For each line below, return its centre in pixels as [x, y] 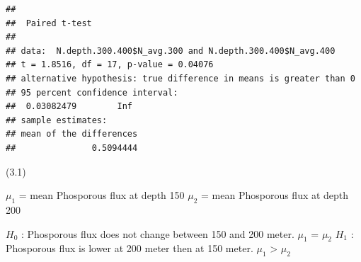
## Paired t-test [49, 23]
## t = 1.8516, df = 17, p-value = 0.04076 [110, 65]
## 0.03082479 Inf [69, 107]
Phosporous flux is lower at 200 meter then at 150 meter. [130, 248]
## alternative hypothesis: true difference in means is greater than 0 [180, 78]
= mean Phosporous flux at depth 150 [102, 195]
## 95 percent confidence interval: [92, 92]
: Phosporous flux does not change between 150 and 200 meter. [157, 233]
